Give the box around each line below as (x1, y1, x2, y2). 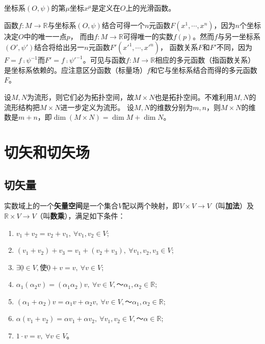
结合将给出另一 (34, 42, 85, 52)
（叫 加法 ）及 (210, 200, 254, 211)
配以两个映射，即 (122, 200, 180, 211)
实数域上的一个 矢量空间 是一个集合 (4, 200, 118, 211)
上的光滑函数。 (125, 3, 176, 13)
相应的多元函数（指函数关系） (155, 55, 255, 65)
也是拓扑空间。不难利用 (154, 91, 233, 102)
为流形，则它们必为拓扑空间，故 (27, 91, 135, 102)
